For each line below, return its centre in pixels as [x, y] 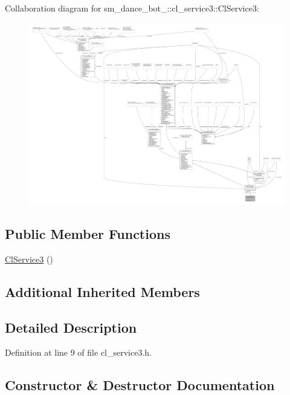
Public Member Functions [88, 234]
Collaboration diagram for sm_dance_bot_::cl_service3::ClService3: [132, 8]
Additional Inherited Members [102, 291]
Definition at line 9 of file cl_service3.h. [78, 352]
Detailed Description [71, 327]
